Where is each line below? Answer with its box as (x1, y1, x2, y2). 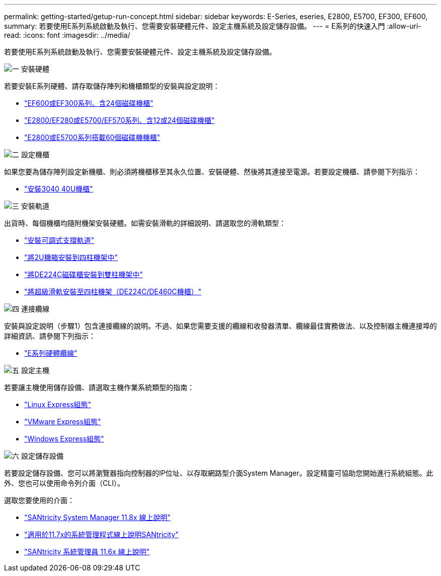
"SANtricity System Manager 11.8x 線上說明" (24, 513, 171, 522)
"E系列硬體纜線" (24, 349, 78, 357)
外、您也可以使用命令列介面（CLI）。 (4, 479, 124, 487)
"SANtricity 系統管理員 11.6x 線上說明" (24, 547, 150, 556)
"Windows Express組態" (24, 434, 104, 443)
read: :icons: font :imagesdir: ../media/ (4, 31, 130, 39)
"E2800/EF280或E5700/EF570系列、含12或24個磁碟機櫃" (24, 116, 215, 124)
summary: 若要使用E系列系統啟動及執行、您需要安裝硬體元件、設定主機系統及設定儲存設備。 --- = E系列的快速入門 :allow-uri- (4, 22, 421, 30)
